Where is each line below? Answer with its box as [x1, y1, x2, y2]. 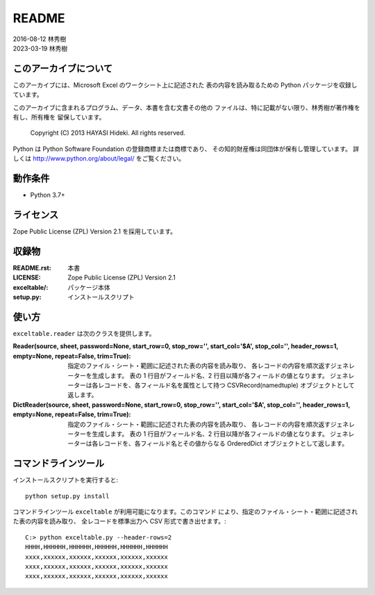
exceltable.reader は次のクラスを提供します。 [12, 329, 156, 337]
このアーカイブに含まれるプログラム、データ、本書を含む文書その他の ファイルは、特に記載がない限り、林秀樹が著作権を [12, 103, 360, 111]
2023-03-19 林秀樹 [12, 44, 68, 52]
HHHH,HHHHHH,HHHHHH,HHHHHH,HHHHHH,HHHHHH [25, 543, 168, 551]
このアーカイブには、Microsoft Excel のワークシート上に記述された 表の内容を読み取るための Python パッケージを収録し [12, 81, 358, 89]
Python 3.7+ [30, 191, 65, 199]
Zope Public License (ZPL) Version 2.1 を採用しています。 [12, 227, 177, 236]
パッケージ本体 [67, 283, 110, 291]
